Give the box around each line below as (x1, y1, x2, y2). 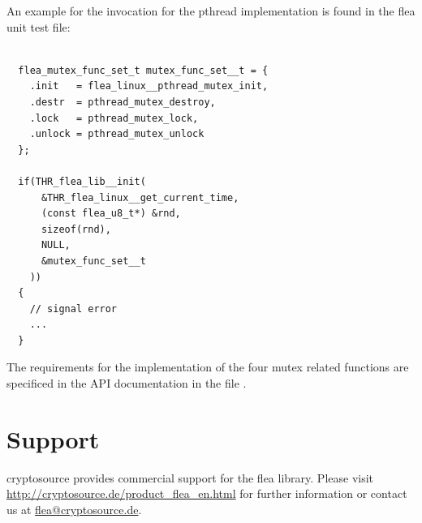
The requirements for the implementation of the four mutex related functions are (6, 358, 409, 375)
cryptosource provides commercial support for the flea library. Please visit (6, 469, 374, 486)
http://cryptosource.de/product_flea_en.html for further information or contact (6, 485, 407, 502)
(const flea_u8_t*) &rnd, (41, 208, 181, 220)
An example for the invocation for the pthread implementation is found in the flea (6, 2, 416, 19)
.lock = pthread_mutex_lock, (29, 112, 199, 124)
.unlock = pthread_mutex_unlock (29, 128, 205, 140)
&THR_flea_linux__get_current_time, (41, 191, 239, 204)
